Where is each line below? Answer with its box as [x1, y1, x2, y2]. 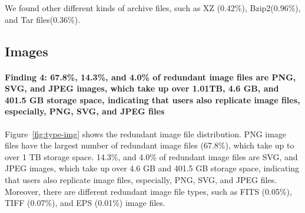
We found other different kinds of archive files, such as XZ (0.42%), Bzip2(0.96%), [5, 2, 301, 13]
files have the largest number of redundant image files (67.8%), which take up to [5, 139, 294, 151]
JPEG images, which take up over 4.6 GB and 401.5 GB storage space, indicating [5, 162, 300, 174]
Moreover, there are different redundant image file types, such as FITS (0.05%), [5, 185, 292, 197]
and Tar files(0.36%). [5, 13, 81, 25]
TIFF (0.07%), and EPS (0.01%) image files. [5, 197, 165, 209]
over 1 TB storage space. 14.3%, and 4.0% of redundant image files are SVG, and [5, 150, 298, 163]
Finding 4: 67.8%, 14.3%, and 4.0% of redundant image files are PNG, [5, 70, 296, 83]
